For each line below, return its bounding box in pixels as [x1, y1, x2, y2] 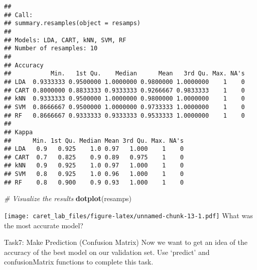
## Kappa [4, 128, 33, 136]
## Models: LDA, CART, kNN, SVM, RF [4, 36, 126, 44]
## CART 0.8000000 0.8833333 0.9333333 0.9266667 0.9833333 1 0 [4, 86, 245, 94]
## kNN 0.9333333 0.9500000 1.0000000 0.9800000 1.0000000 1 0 [4, 95, 245, 103]
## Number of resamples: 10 [4, 45, 98, 52]
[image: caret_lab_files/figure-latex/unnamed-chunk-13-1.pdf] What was [4, 210, 253, 221]
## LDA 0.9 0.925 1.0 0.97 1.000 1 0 [4, 145, 184, 153]
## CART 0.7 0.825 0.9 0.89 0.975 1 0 [4, 153, 184, 161]
